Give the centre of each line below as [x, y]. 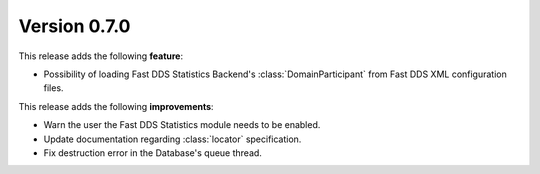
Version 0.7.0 [74, 26]
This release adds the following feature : [101, 56]
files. [53, 88]
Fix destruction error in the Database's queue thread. [152, 152]
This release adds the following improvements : [116, 106]
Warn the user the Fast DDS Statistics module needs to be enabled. [182, 125]
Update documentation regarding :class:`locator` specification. [172, 139]
